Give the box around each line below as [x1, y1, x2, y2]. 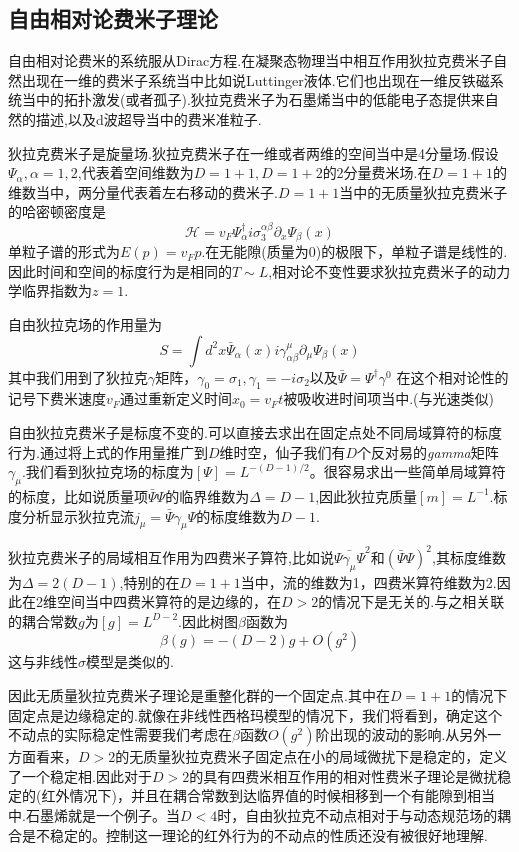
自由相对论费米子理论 [8, 3, 218, 34]
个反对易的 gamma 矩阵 [357, 441, 499, 462]
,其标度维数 [432, 546, 506, 567]
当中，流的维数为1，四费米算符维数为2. [240, 571, 497, 592]
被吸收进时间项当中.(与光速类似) [283, 388, 494, 409]
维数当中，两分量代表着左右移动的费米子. [8, 181, 278, 202]
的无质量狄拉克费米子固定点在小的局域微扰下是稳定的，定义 [115, 746, 508, 767]
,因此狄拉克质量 [315, 485, 418, 506]
